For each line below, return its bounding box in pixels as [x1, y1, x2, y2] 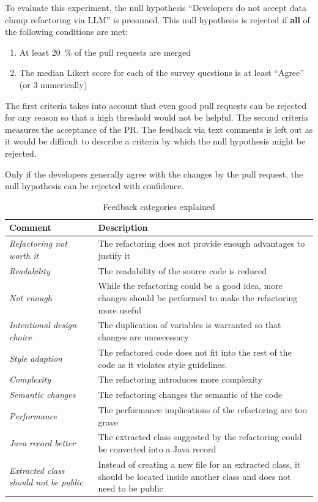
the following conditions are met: [5, 25, 128, 38]
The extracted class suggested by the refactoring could [98, 430, 302, 443]
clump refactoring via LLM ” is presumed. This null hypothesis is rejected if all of [5, 13, 310, 26]
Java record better [9, 436, 76, 449]
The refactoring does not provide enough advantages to [98, 237, 305, 250]
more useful [98, 303, 141, 316]
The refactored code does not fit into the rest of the [98, 345, 292, 358]
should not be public [9, 476, 83, 489]
